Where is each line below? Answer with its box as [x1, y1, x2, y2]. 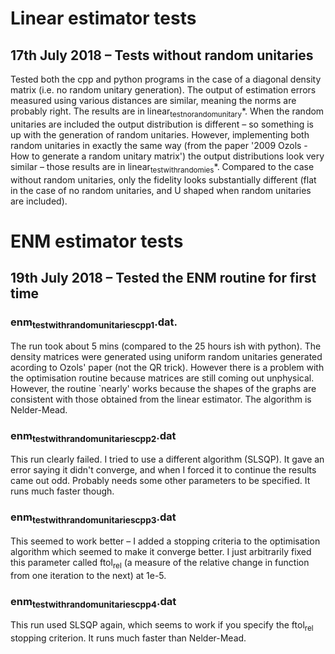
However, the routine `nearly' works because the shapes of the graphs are [10, 382, 317, 394]
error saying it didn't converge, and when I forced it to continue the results [10, 464, 317, 476]
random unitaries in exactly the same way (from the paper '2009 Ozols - [10, 139, 308, 151]
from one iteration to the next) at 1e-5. [10, 569, 167, 581]
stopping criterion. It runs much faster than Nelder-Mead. [10, 632, 247, 644]
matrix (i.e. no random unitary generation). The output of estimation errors [10, 84, 317, 96]
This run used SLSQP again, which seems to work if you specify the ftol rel [10, 619, 314, 634]
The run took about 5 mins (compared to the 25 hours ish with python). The [10, 340, 322, 352]
